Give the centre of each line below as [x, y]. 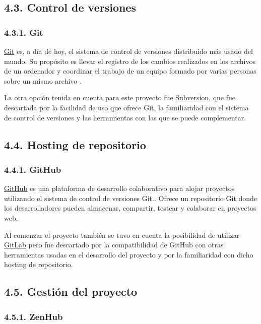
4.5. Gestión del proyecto [71, 291]
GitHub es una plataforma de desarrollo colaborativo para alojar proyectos [119, 188]
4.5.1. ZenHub [34, 316]
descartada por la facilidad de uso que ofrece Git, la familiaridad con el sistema [126, 107]
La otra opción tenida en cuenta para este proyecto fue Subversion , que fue [120, 98]
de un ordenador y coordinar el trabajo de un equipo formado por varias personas [130, 71]
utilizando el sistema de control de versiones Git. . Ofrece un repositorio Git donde [131, 198]
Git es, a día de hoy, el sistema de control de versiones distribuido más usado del [128, 51]
